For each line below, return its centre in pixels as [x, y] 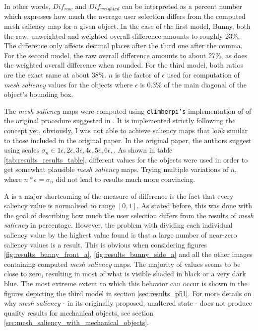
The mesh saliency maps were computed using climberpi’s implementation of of [128, 111]
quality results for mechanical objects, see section [79, 312]
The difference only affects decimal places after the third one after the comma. [123, 45]
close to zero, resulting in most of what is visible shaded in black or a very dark [125, 274]
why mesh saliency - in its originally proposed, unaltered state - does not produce [128, 303]
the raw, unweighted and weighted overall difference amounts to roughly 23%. [122, 36]
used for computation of [203, 75]
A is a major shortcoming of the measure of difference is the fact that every [119, 196]
